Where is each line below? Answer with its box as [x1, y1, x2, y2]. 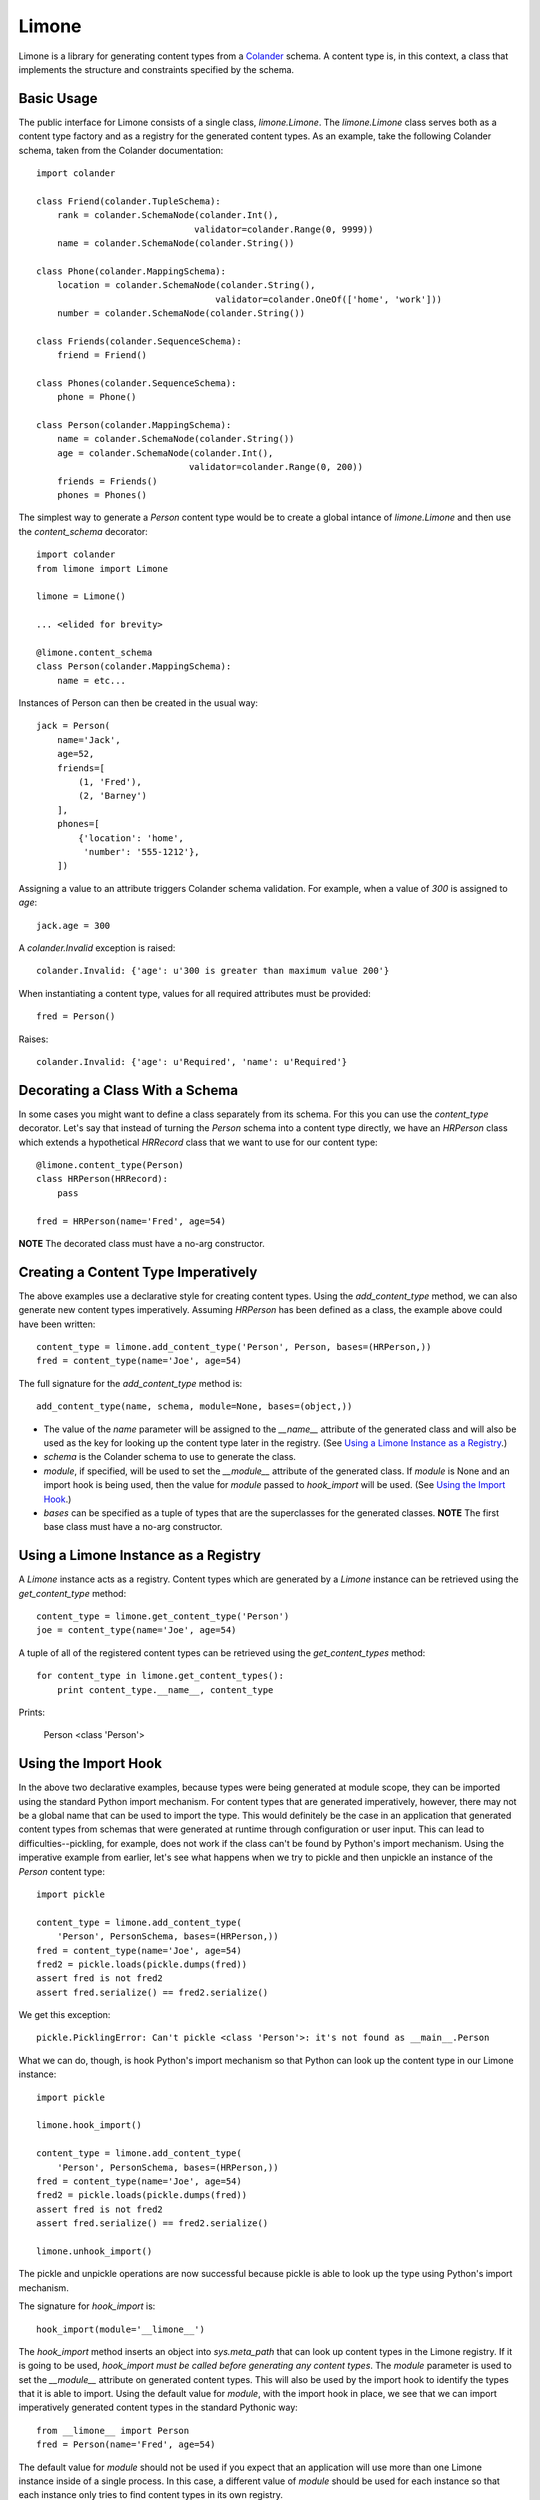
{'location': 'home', [78, 832, 185, 844]
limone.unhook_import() [36, 2245, 153, 2257]
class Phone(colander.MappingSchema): [36, 265, 227, 277]
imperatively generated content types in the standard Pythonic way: [18, 2401, 299, 2414]
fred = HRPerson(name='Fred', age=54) [36, 1215, 227, 1227]
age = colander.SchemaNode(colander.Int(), [56, 447, 274, 459]
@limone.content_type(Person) [36, 1159, 185, 1170]
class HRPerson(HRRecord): [36, 1173, 169, 1185]
